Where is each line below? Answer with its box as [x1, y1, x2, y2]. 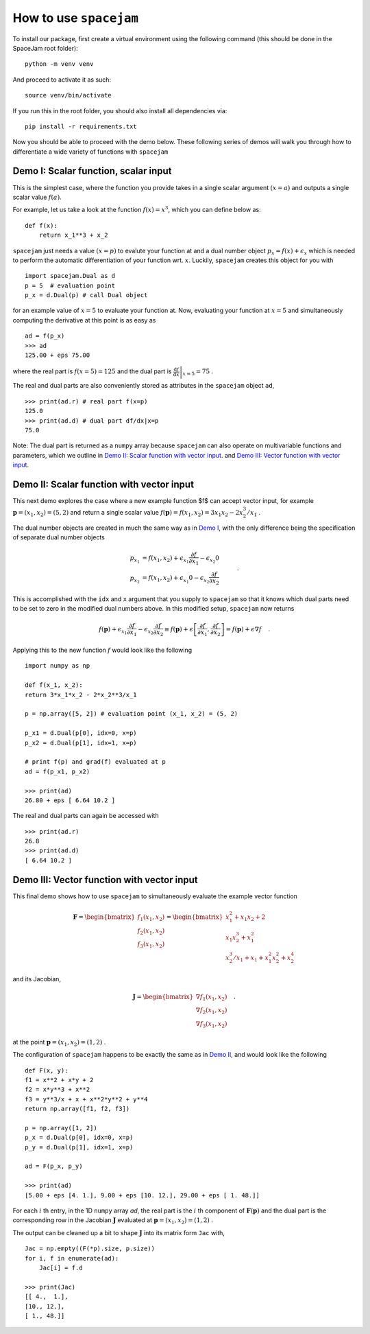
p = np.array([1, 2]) [25, 1124, 97, 1132]
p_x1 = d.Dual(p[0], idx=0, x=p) [25, 729, 137, 737]
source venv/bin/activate [25, 91, 112, 100]
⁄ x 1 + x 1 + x [234, 954, 269, 963]
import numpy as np [25, 662, 90, 670]
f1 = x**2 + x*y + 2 [25, 1076, 94, 1084]
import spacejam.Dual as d [25, 272, 116, 280]
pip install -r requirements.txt [25, 122, 137, 130]
